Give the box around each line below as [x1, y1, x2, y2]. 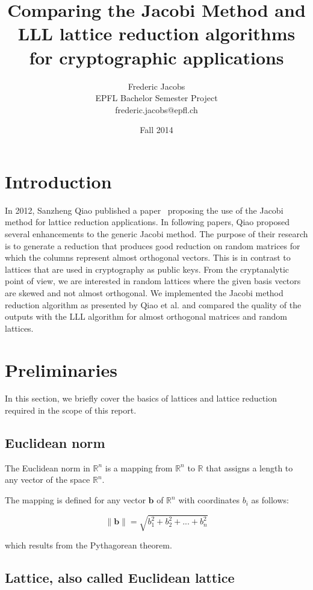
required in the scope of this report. [5, 404, 137, 417]
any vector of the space [5, 473, 90, 486]
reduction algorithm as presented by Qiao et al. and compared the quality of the [5, 298, 302, 311]
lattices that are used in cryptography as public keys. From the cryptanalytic [5, 262, 290, 275]
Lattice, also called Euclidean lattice [5, 568, 235, 587]
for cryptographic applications [29, 45, 284, 69]
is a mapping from [105, 461, 173, 474]
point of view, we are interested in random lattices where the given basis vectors [5, 275, 301, 287]
